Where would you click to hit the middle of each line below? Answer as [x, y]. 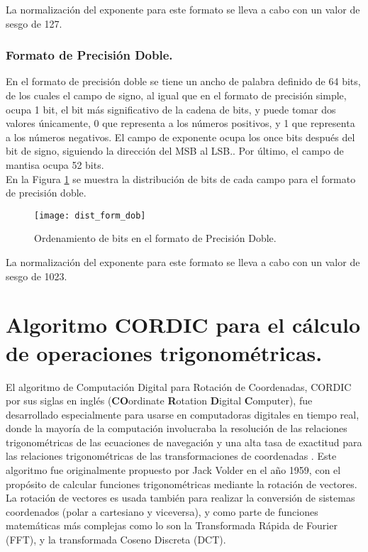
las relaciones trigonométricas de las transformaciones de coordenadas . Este [171, 456]
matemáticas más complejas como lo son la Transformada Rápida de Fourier [172, 525]
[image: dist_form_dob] [90, 215]
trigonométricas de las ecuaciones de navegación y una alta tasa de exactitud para [184, 442]
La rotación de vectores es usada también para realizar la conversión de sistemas [180, 498]
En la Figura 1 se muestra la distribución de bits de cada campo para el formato [181, 178]
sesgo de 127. [34, 23]
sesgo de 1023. [37, 276]
